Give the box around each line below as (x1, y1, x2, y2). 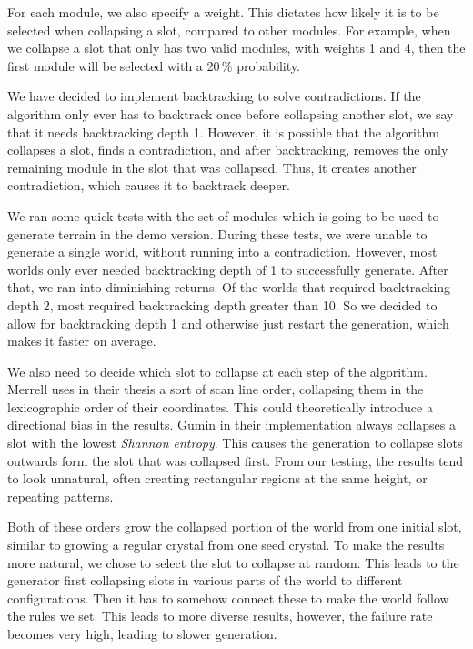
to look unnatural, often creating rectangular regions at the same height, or (7, 469, 428, 488)
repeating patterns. (7, 486, 114, 505)
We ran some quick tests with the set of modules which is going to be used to (7, 206, 439, 225)
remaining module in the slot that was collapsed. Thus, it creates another (7, 157, 417, 177)
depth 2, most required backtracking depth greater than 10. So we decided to (7, 295, 438, 314)
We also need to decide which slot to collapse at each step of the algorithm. (7, 361, 428, 380)
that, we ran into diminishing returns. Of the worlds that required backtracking (7, 278, 451, 297)
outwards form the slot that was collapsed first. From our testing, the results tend (7, 451, 464, 470)
